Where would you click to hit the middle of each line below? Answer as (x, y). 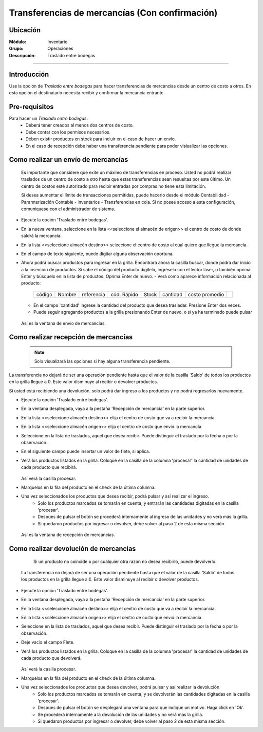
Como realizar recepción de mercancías (71, 337)
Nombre (67, 294)
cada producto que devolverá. (51, 658)
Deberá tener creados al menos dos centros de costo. (80, 125)
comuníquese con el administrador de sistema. (68, 209)
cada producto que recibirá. (49, 467)
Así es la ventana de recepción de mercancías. (68, 535)
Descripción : (22, 55)
